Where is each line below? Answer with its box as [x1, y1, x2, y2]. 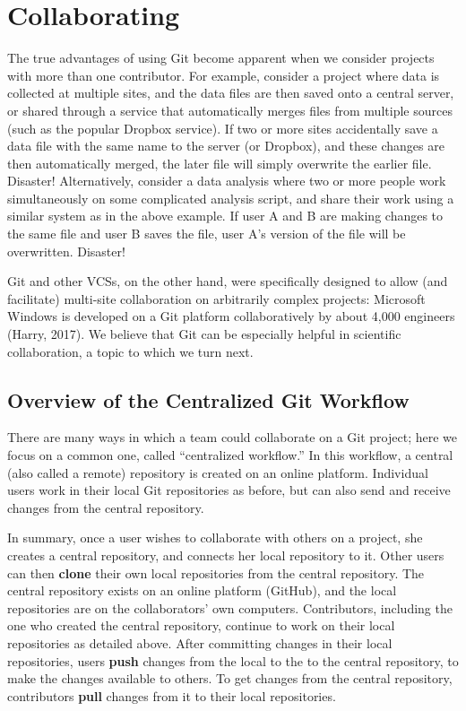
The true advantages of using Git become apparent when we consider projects [7, 48, 435, 67]
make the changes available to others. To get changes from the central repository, [7, 669, 453, 688]
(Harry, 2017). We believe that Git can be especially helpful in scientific [7, 325, 401, 343]
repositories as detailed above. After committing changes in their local [7, 633, 393, 652]
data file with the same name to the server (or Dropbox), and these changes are [7, 136, 444, 155]
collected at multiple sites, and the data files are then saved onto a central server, [7, 83, 454, 102]
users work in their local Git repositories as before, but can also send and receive [7, 481, 451, 499]
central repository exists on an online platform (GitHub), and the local [7, 581, 397, 600]
